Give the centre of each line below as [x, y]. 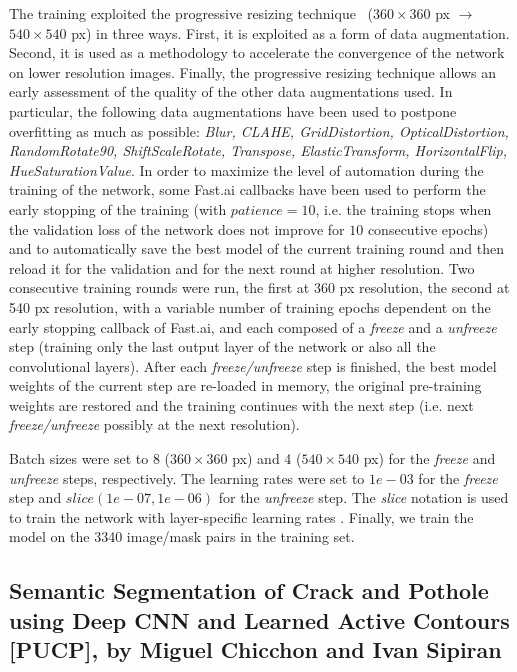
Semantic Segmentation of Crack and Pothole [249, 590]
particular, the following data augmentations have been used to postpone [233, 110]
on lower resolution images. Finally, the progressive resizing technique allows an [252, 71]
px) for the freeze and [429, 458]
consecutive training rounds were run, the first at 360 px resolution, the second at [259, 287]
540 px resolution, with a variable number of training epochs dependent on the [250, 306]
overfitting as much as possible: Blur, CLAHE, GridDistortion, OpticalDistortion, [259, 130]
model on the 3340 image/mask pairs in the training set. [182, 536]
